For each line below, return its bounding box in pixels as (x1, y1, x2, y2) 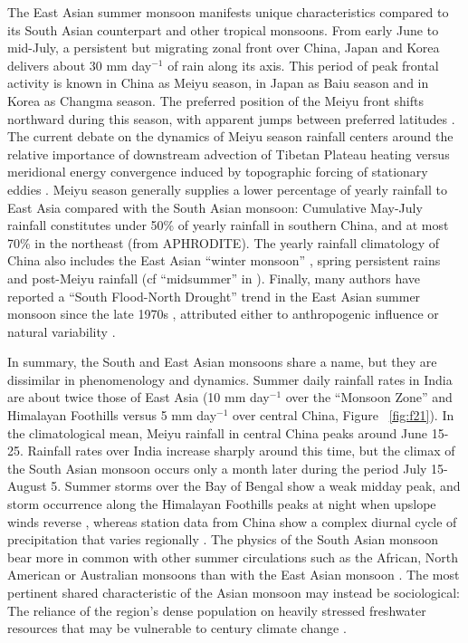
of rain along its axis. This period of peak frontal (167, 55, 439, 74)
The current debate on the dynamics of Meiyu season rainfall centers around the (7, 127, 454, 146)
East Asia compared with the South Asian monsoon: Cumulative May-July (7, 197, 423, 216)
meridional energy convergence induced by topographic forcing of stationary (7, 162, 428, 181)
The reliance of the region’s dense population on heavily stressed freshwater (7, 600, 426, 619)
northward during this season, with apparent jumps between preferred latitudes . (7, 109, 455, 128)
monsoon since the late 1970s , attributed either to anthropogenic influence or (7, 304, 439, 323)
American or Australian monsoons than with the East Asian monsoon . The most (7, 565, 460, 584)
